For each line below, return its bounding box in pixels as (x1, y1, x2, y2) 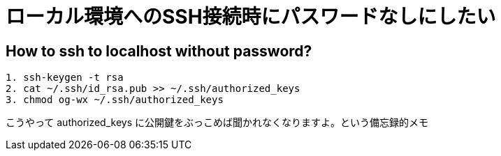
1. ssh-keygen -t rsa (6, 72, 124, 84)
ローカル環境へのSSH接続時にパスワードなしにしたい (6, 5, 496, 29)
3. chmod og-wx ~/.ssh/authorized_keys (6, 94, 224, 106)
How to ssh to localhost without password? (6, 42, 312, 60)
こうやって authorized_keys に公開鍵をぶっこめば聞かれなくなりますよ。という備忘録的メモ (6, 116, 428, 129)
